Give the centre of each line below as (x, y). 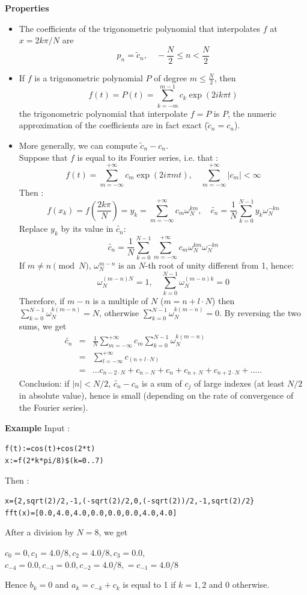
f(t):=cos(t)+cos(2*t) (50, 449)
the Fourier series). (53, 407)
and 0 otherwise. (239, 584)
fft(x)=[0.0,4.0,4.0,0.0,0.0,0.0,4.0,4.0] (91, 513)
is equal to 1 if (149, 584)
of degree (171, 77)
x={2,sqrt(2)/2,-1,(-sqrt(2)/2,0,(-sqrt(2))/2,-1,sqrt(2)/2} (130, 501)
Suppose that (43, 157)
